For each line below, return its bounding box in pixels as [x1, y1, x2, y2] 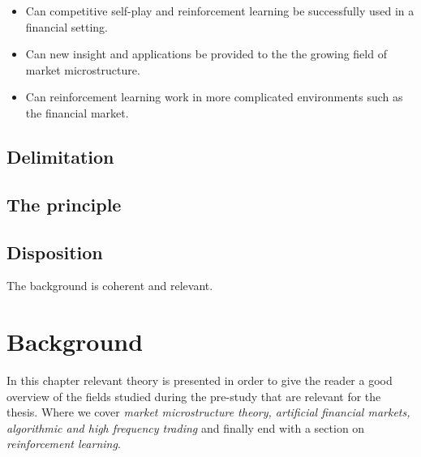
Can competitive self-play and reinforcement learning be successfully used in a [25, 2, 415, 19]
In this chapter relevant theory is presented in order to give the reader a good [6, 372, 393, 389]
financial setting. [25, 18, 109, 35]
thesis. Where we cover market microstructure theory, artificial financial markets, [6, 404, 410, 421]
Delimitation [6, 143, 114, 169]
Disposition [6, 239, 103, 264]
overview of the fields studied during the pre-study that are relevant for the [6, 387, 381, 404]
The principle [6, 191, 122, 216]
